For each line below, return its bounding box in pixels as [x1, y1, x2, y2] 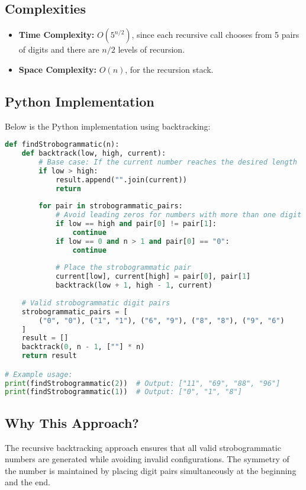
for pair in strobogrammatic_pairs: [38, 202, 183, 211]
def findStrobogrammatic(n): [5, 140, 120, 149]
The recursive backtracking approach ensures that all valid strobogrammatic [5, 441, 281, 453]
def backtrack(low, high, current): [21, 149, 166, 158]
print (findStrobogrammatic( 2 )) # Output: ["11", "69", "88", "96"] [5, 379, 281, 388]
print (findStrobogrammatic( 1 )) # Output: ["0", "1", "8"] [5, 388, 242, 396]
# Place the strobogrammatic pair [55, 263, 191, 272]
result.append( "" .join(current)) [55, 175, 187, 184]
